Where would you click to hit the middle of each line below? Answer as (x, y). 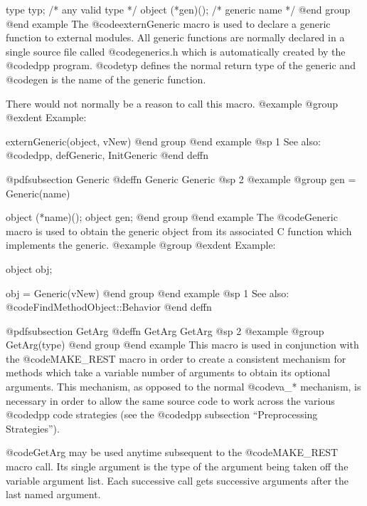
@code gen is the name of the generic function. (106, 79)
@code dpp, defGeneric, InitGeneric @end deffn (107, 155)
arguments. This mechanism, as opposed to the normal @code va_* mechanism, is (183, 387)
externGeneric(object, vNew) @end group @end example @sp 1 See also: (163, 141)
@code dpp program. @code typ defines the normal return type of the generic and (181, 65)
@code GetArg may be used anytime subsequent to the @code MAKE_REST (172, 452)
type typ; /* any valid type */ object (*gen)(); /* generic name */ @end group (178, 9)
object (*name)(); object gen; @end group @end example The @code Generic (172, 217)
